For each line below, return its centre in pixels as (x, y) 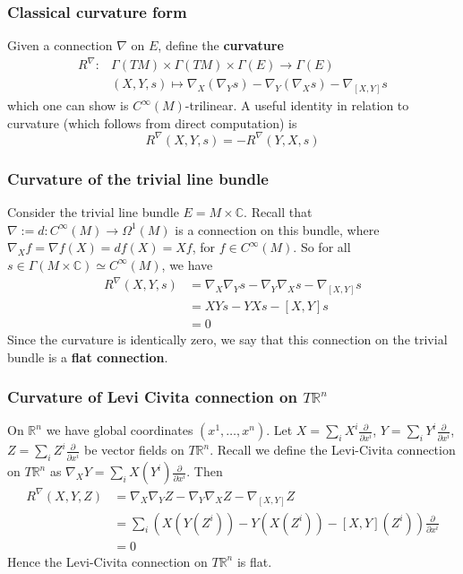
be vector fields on (134, 450)
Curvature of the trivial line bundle (138, 178)
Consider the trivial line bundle (93, 212)
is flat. (254, 561)
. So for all (322, 247)
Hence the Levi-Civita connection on (107, 561)
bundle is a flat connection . (88, 357)
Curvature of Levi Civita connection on (152, 397)
